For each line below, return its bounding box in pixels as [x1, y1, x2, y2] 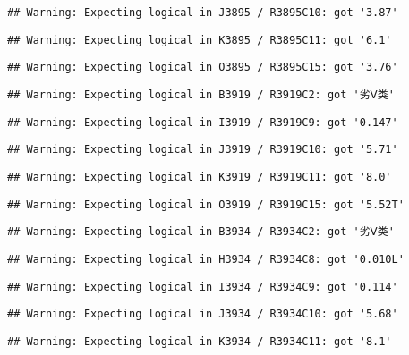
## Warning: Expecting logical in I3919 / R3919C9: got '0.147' [7, 115, 398, 129]
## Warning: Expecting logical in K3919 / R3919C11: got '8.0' [7, 170, 392, 183]
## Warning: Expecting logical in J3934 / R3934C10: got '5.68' [7, 308, 398, 321]
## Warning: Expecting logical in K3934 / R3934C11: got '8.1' [7, 334, 392, 348]
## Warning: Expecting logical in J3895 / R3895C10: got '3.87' [7, 6, 398, 19]
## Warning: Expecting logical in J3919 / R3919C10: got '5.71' [7, 143, 398, 156]
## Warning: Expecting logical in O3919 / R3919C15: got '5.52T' [7, 198, 405, 211]
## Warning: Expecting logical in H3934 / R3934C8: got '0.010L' [7, 252, 405, 266]
